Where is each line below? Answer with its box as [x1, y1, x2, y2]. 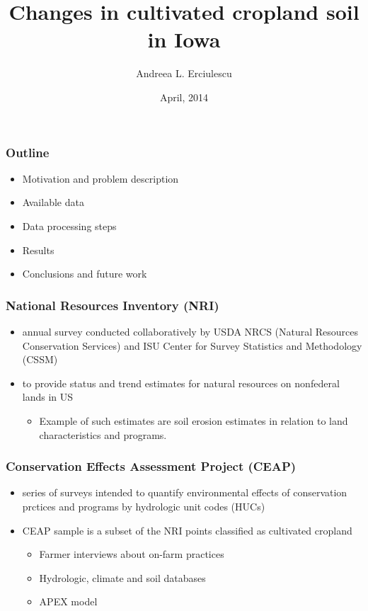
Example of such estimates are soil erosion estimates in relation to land [39, 413, 348, 428]
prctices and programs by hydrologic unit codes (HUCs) [22, 498, 265, 513]
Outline [6, 143, 50, 161]
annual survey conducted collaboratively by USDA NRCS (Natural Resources [22, 324, 359, 338]
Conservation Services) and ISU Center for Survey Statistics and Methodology [22, 338, 362, 353]
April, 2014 [159, 89, 209, 104]
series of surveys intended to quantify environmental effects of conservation [22, 485, 347, 500]
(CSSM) [22, 352, 58, 367]
